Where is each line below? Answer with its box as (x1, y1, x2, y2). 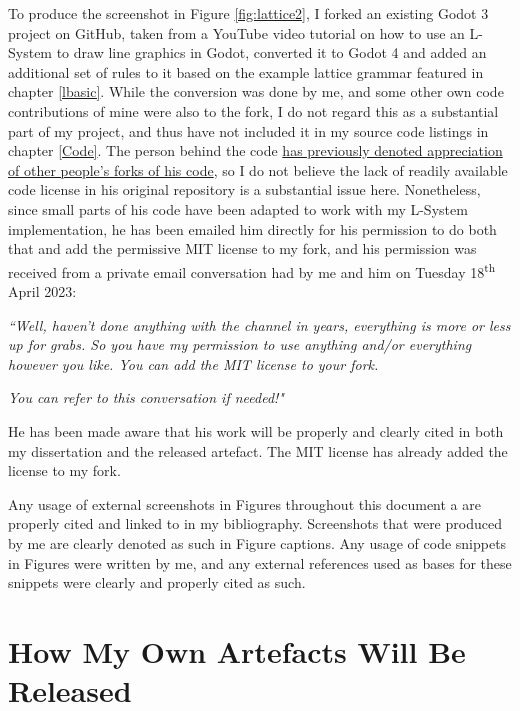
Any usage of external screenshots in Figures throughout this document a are (8, 493, 481, 514)
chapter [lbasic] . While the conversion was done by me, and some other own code (8, 81, 504, 102)
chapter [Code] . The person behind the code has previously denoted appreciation (8, 140, 503, 161)
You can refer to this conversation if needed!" (8, 387, 284, 408)
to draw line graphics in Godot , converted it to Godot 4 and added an (56, 42, 487, 63)
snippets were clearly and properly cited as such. (8, 572, 306, 593)
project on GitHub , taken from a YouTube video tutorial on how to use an (8, 22, 465, 43)
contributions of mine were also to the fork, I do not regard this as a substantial (8, 100, 499, 121)
